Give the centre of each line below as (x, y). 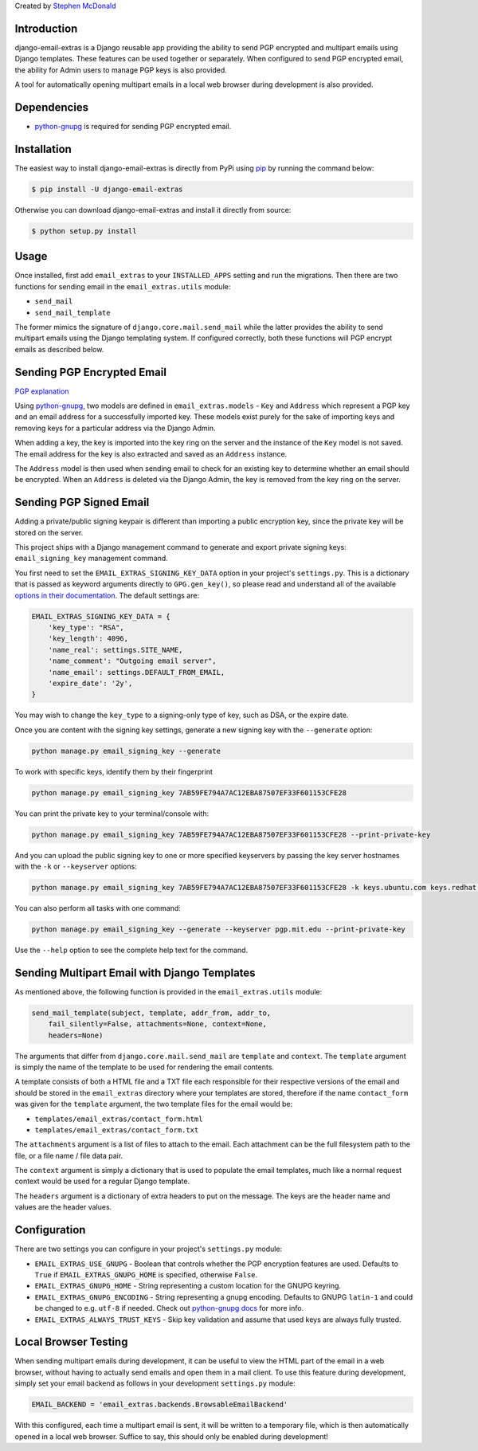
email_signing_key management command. (92, 559)
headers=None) (76, 1035)
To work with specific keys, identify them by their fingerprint (114, 771)
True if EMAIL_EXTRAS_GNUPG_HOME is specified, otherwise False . (146, 1274)
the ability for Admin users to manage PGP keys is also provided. (121, 70)
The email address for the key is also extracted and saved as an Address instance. (151, 453)
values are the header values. (63, 1207)
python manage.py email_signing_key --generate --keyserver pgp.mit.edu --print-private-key (218, 929)
